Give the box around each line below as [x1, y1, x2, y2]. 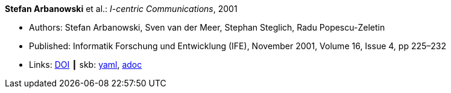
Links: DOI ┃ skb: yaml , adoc [29, 59, 142, 70]
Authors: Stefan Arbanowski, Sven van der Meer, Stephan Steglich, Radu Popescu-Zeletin [29, 22, 385, 32]
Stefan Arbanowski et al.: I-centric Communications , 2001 [5, 4, 238, 14]
